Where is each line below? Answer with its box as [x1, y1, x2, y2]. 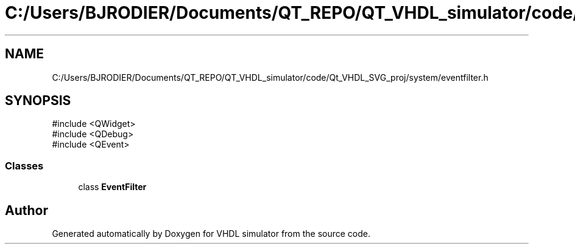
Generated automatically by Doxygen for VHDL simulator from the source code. [52, 228, 371, 239]
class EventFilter [78, 182, 147, 193]
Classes [5, 159, 44, 172]
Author [5, 202, 48, 218]
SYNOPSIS [5, 93, 71, 109]
